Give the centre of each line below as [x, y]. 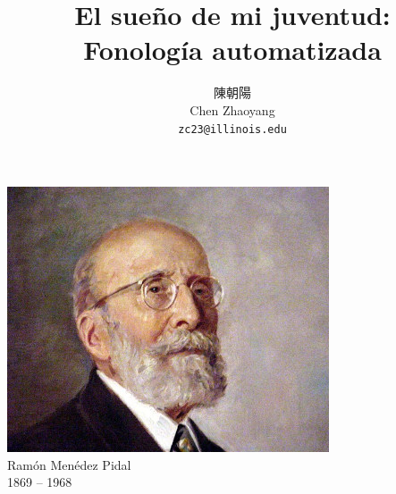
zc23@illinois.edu [232, 129]
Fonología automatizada [232, 50]
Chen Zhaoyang [232, 109]
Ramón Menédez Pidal [69, 464]
